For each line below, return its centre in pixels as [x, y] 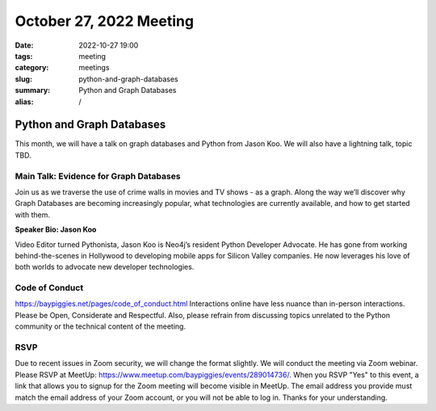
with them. [32, 215]
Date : [24, 45]
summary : [33, 90]
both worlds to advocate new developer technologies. [105, 267]
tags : [24, 56]
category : [32, 68]
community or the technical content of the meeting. [100, 326]
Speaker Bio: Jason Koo [56, 229]
